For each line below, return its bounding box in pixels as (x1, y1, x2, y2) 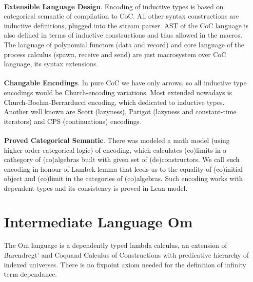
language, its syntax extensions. (4, 59, 98, 69)
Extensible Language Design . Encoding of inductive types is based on (4, 1, 224, 11)
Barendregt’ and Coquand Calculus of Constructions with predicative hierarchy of (4, 250, 249, 260)
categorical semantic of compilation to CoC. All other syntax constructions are (4, 11, 239, 21)
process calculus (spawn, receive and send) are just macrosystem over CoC (4, 49, 227, 59)
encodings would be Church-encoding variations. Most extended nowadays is (4, 87, 232, 97)
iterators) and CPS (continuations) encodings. (4, 116, 141, 126)
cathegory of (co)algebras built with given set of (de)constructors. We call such (4, 154, 240, 164)
